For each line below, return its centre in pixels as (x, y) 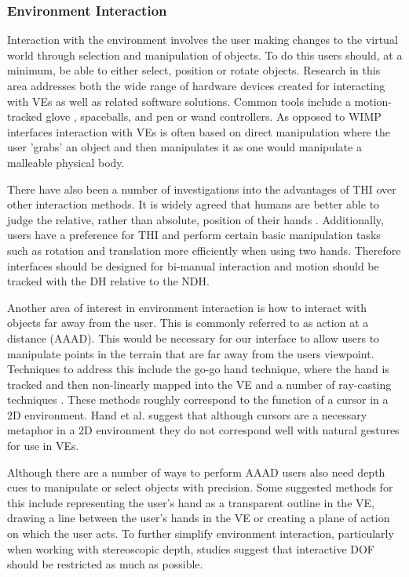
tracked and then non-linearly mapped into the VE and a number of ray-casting (199, 384)
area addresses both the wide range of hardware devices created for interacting (196, 85)
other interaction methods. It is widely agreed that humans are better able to (194, 204)
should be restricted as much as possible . (105, 564)
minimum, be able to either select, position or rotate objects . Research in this (194, 70)
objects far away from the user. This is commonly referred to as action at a (188, 323)
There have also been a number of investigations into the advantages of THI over (202, 189)
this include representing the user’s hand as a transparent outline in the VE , (191, 502)
